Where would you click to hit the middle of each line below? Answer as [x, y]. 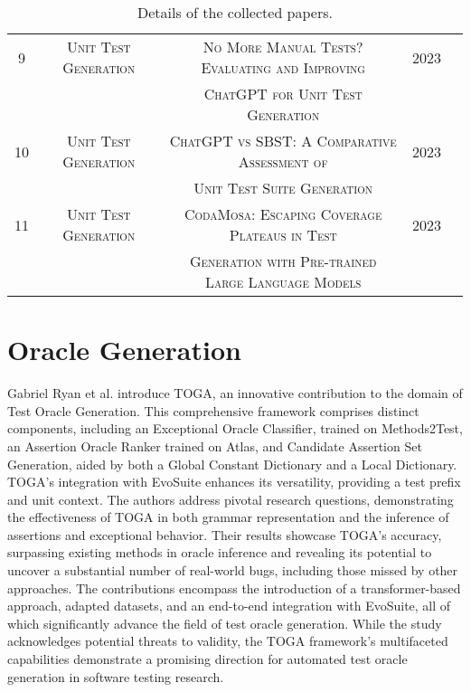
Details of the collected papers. [235, 12]
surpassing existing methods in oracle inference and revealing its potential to [220, 552]
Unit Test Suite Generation [283, 188]
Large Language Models [283, 282]
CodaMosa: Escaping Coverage [283, 214]
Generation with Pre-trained [283, 261]
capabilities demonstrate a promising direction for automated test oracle [207, 659]
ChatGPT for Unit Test [283, 94]
